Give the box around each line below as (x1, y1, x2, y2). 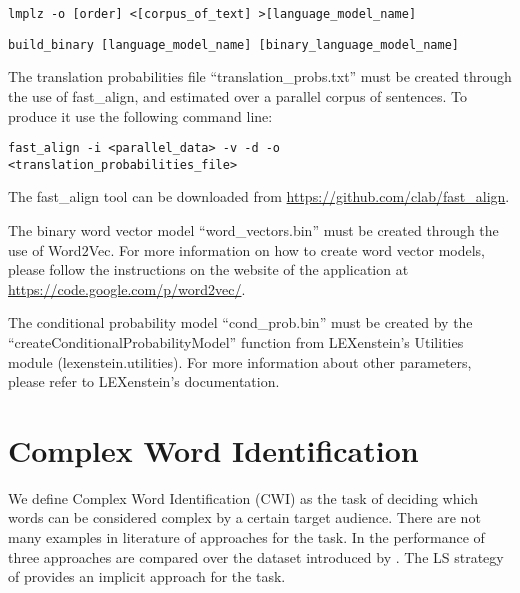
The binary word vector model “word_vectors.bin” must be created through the (8, 220, 499, 240)
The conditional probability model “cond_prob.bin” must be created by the (8, 312, 473, 333)
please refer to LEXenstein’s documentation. (8, 371, 280, 392)
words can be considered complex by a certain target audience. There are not (8, 507, 481, 528)
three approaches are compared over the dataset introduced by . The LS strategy (8, 546, 504, 567)
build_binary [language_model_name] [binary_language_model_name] (8, 37, 460, 52)
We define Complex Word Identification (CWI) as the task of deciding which (8, 487, 478, 508)
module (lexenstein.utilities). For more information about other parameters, (8, 351, 472, 372)
